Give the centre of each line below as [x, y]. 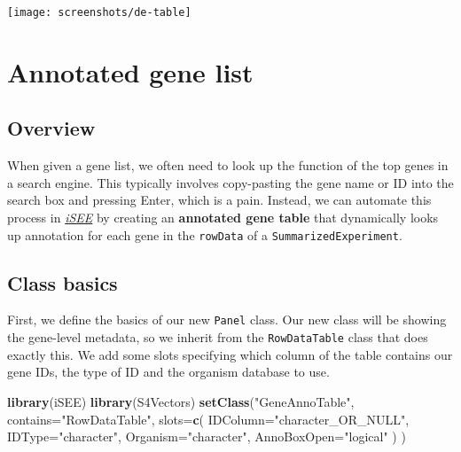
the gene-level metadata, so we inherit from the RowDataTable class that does [218, 337]
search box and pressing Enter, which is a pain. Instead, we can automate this [219, 200]
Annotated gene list [130, 71]
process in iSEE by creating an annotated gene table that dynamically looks [223, 218]
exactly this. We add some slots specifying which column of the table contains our [230, 354]
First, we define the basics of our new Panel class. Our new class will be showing [227, 320]
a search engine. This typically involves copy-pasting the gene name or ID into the [230, 182]
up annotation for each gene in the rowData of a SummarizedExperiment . [205, 234]
